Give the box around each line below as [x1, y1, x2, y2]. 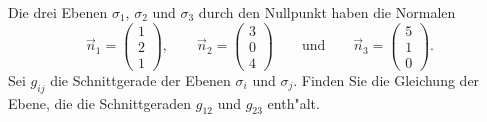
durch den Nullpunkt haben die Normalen [198, 2, 456, 22]
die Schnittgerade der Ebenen [50, 69, 231, 90]
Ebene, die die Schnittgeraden [8, 92, 192, 113]
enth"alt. [267, 92, 320, 113]
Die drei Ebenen [8, 2, 108, 22]
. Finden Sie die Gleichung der [293, 69, 480, 90]
